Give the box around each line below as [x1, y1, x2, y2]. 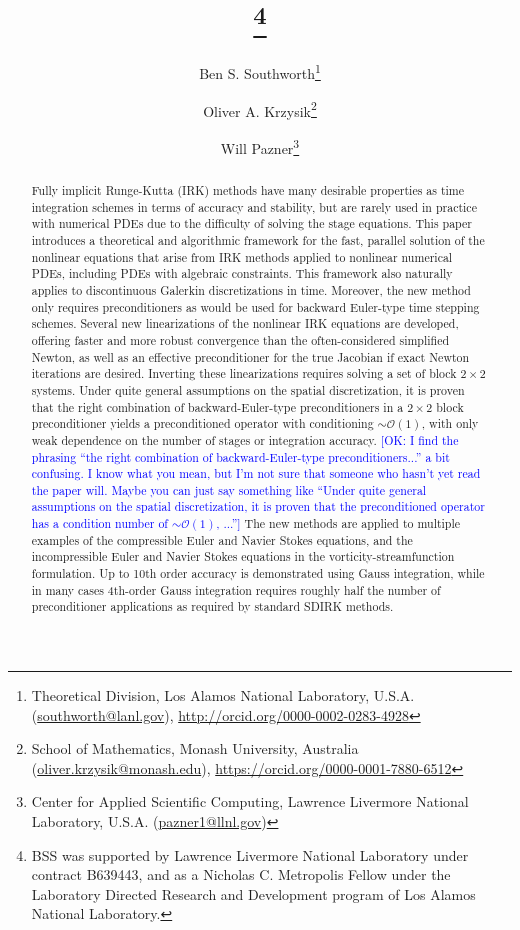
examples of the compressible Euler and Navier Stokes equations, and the [31, 531, 413, 548]
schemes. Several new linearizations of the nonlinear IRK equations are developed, [31, 315, 459, 332]
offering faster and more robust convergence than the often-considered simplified [31, 331, 450, 348]
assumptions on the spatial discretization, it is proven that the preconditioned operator [31, 498, 485, 515]
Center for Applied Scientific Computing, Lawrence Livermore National [31, 791, 469, 812]
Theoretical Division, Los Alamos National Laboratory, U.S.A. [31, 685, 415, 706]
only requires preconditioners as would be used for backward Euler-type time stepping [31, 298, 480, 315]
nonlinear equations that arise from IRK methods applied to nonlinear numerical [31, 248, 453, 265]
